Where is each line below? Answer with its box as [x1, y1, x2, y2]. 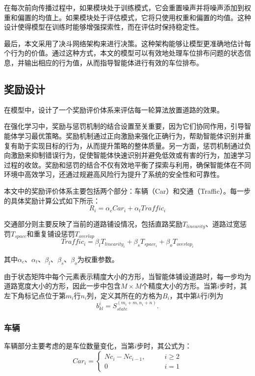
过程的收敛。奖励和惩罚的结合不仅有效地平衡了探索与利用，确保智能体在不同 [4, 159, 251, 170]
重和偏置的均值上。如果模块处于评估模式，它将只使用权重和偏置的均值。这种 [4, 12, 251, 22]
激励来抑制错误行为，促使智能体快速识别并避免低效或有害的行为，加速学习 [10, 150, 251, 160]
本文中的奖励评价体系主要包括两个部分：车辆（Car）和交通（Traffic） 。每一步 [4, 185, 251, 196]
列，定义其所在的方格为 [87, 290, 163, 300]
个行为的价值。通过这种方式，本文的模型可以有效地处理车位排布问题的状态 [4, 48, 244, 58]
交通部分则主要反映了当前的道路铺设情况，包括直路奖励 [4, 218, 182, 229]
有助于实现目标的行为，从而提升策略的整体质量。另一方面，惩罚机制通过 [10, 140, 244, 150]
